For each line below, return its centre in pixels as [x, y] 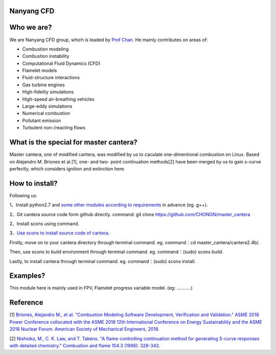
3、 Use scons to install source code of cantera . [60, 233]
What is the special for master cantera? [73, 142]
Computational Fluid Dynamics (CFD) [61, 63]
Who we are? [31, 27]
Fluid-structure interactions [51, 78]
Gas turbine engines [43, 85]
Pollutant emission [42, 121]
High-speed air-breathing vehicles [58, 99]
